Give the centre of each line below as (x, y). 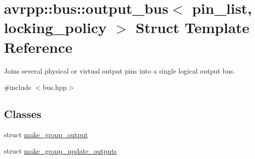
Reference (38, 47)
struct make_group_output (46, 134)
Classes (23, 114)
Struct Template (192, 27)
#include (18, 87)
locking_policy (55, 27)
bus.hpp (55, 87)
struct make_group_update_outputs (61, 151)
